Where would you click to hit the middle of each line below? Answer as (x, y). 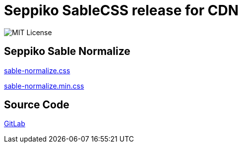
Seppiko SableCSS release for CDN (121, 10)
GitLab (15, 124)
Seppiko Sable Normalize (67, 51)
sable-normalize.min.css (44, 86)
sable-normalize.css (37, 70)
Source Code (37, 105)
